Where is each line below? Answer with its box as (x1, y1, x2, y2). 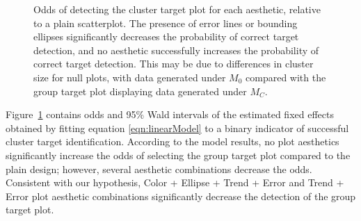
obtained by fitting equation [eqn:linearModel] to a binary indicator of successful (6, 120, 349, 135)
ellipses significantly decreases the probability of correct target (33, 29, 299, 44)
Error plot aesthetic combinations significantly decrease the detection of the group (6, 188, 356, 203)
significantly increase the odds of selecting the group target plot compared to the (6, 147, 351, 162)
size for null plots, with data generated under (33, 69, 226, 84)
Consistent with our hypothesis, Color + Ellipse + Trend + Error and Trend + (6, 175, 344, 190)
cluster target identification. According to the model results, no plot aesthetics (6, 134, 339, 149)
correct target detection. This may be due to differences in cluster (33, 56, 314, 71)
